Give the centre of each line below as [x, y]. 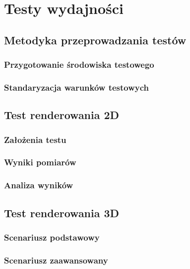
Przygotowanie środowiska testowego [79, 65]
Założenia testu [35, 139]
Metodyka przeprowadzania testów [95, 40]
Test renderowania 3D [62, 212]
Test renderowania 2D [62, 115]
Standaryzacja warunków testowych [77, 87]
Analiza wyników [39, 185]
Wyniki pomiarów [40, 162]
